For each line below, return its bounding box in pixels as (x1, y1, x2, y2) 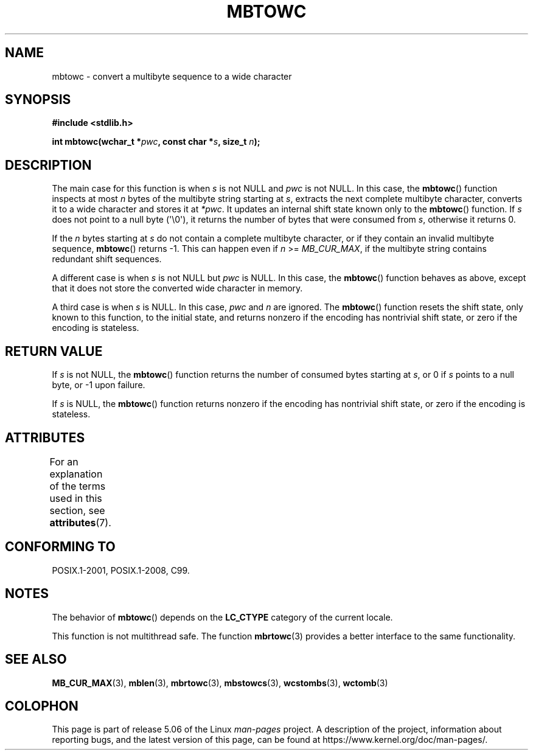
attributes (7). (49, 516, 111, 529)
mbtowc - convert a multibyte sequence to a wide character (52, 71, 292, 82)
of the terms (49, 479, 106, 492)
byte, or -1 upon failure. (52, 380, 145, 391)
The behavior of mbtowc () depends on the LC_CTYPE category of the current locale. (52, 611, 393, 622)
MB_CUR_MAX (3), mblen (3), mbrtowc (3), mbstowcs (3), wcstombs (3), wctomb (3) (52, 677, 388, 688)
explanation (49, 467, 103, 480)
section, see (49, 504, 105, 517)
